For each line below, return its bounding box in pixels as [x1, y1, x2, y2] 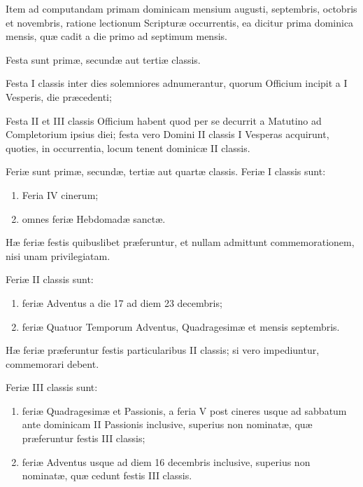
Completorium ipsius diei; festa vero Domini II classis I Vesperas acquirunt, [6, 127, 329, 142]
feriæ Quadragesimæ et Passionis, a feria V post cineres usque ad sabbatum [22, 403, 347, 418]
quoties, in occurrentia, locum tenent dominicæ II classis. [6, 140, 250, 155]
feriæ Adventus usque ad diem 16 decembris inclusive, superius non [22, 454, 311, 469]
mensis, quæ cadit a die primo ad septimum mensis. [6, 29, 227, 43]
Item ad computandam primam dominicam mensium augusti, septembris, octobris [6, 1, 357, 15]
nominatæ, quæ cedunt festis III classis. [22, 468, 192, 483]
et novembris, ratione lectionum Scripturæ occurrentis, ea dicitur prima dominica [6, 15, 354, 29]
